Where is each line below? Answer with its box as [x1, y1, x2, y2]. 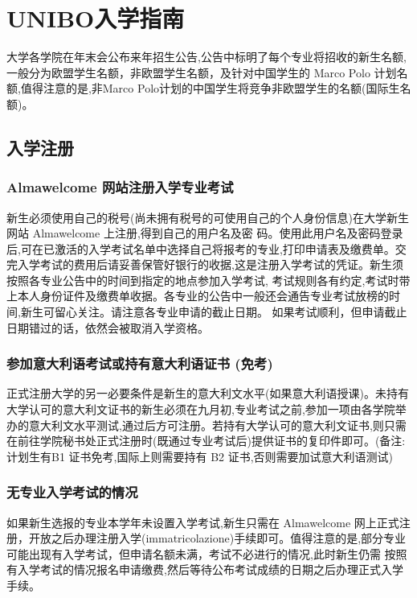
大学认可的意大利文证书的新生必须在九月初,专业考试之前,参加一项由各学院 [6, 401, 395, 418]
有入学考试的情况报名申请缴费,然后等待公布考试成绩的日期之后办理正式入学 [6, 561, 403, 578]
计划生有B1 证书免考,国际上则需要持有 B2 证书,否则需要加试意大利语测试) [6, 447, 394, 464]
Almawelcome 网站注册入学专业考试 [6, 177, 234, 197]
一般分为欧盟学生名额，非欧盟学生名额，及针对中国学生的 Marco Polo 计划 [6, 64, 397, 80]
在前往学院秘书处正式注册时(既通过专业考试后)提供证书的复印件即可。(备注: [6, 432, 406, 449]
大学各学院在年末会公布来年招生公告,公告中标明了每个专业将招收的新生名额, [6, 48, 407, 65]
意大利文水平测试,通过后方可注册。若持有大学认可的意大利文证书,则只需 [28, 416, 407, 433]
